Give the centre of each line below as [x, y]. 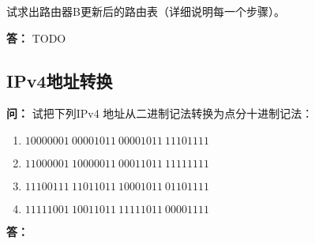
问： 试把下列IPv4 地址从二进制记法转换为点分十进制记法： [160, 113]
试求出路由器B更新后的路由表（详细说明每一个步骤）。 [146, 11]
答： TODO [36, 38]
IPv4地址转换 [60, 80]
